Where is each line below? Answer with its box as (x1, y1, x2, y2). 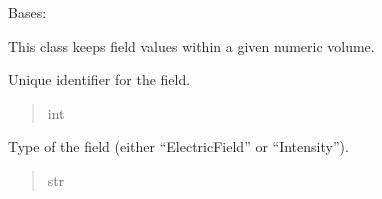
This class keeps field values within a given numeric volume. (8, 35, 375, 56)
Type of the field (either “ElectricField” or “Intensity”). (8, 136, 349, 157)
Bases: (8, 2, 47, 22)
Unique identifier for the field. (8, 69, 191, 90)
